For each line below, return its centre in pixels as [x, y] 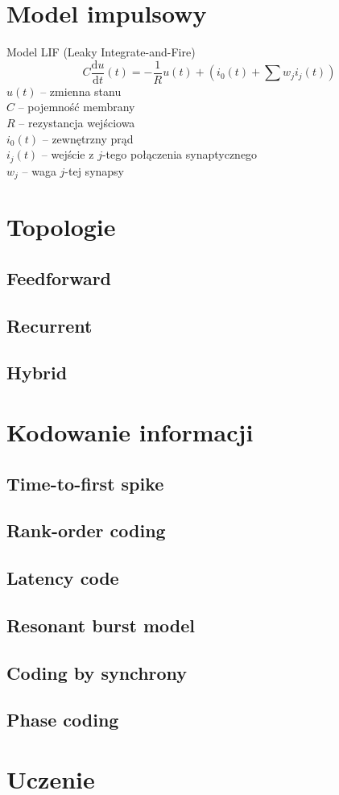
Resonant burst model [101, 625]
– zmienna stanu [81, 91]
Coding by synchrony [97, 672]
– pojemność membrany [76, 107]
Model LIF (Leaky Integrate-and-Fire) [101, 52]
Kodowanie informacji [130, 431]
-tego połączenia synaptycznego [180, 154]
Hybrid [37, 373]
